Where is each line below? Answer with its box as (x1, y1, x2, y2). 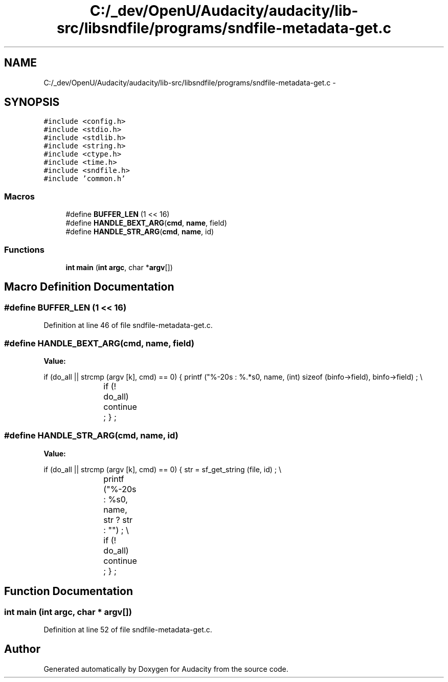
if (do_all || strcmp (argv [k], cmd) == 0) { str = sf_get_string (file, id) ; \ (43, 465, 282, 474)
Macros (4, 191, 35, 202)
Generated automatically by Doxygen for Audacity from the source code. (43, 664, 288, 673)
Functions (4, 244, 44, 255)
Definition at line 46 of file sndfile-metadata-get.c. (43, 321, 213, 330)
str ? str (103, 514, 132, 525)
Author (4, 643, 40, 656)
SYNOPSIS (4, 96, 60, 109)
